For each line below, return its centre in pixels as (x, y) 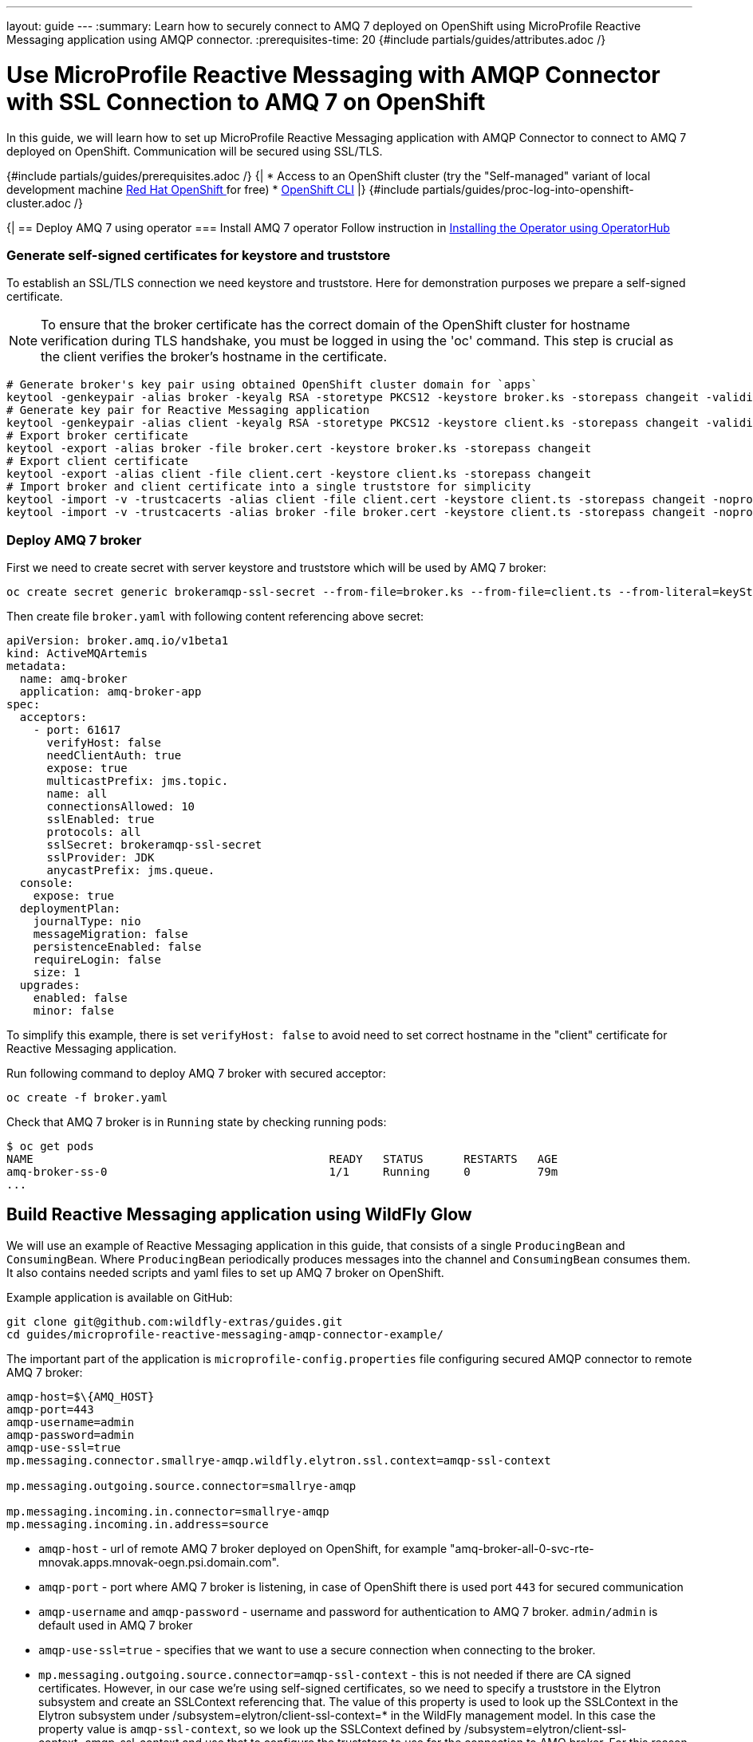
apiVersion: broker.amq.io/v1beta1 (118, 640)
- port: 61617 (77, 730)
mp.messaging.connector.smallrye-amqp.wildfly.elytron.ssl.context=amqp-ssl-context (279, 1460)
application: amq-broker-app (110, 692)
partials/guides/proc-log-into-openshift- (528, 189)
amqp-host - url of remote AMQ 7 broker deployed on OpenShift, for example (243, 1548)
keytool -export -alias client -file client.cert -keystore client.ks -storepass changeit (299, 474)
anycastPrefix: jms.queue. (131, 870)
